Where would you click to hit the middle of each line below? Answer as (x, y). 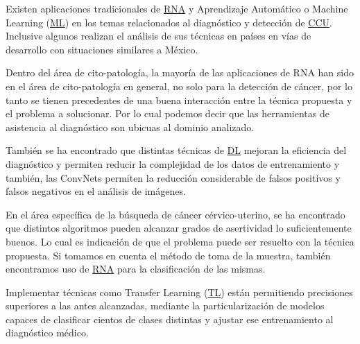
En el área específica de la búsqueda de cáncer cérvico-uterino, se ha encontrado (175, 214)
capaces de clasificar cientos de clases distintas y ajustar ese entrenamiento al (170, 319)
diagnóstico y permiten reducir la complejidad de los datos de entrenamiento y (173, 163)
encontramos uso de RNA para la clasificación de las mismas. (136, 269)
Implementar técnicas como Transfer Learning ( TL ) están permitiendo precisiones (179, 292)
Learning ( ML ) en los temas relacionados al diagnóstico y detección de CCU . (169, 22)
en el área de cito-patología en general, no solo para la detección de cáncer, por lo (179, 86)
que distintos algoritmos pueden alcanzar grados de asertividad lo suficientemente (179, 228)
